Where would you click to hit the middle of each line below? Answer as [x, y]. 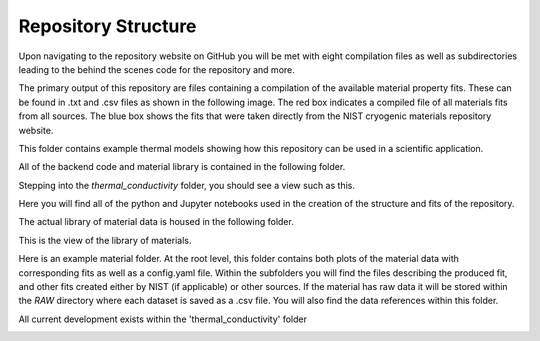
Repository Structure [107, 26]
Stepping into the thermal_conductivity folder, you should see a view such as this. [186, 185]
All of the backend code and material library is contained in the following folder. [182, 167]
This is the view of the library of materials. [105, 240]
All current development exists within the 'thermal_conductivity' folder [162, 319]
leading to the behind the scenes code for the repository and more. [156, 69]
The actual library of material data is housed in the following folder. [156, 222]
